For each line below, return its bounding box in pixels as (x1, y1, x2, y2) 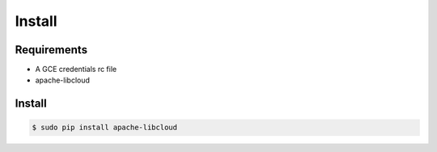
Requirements (15, 43, 88, 57)
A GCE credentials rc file (35, 65, 117, 74)
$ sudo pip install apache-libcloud (32, 123, 178, 133)
